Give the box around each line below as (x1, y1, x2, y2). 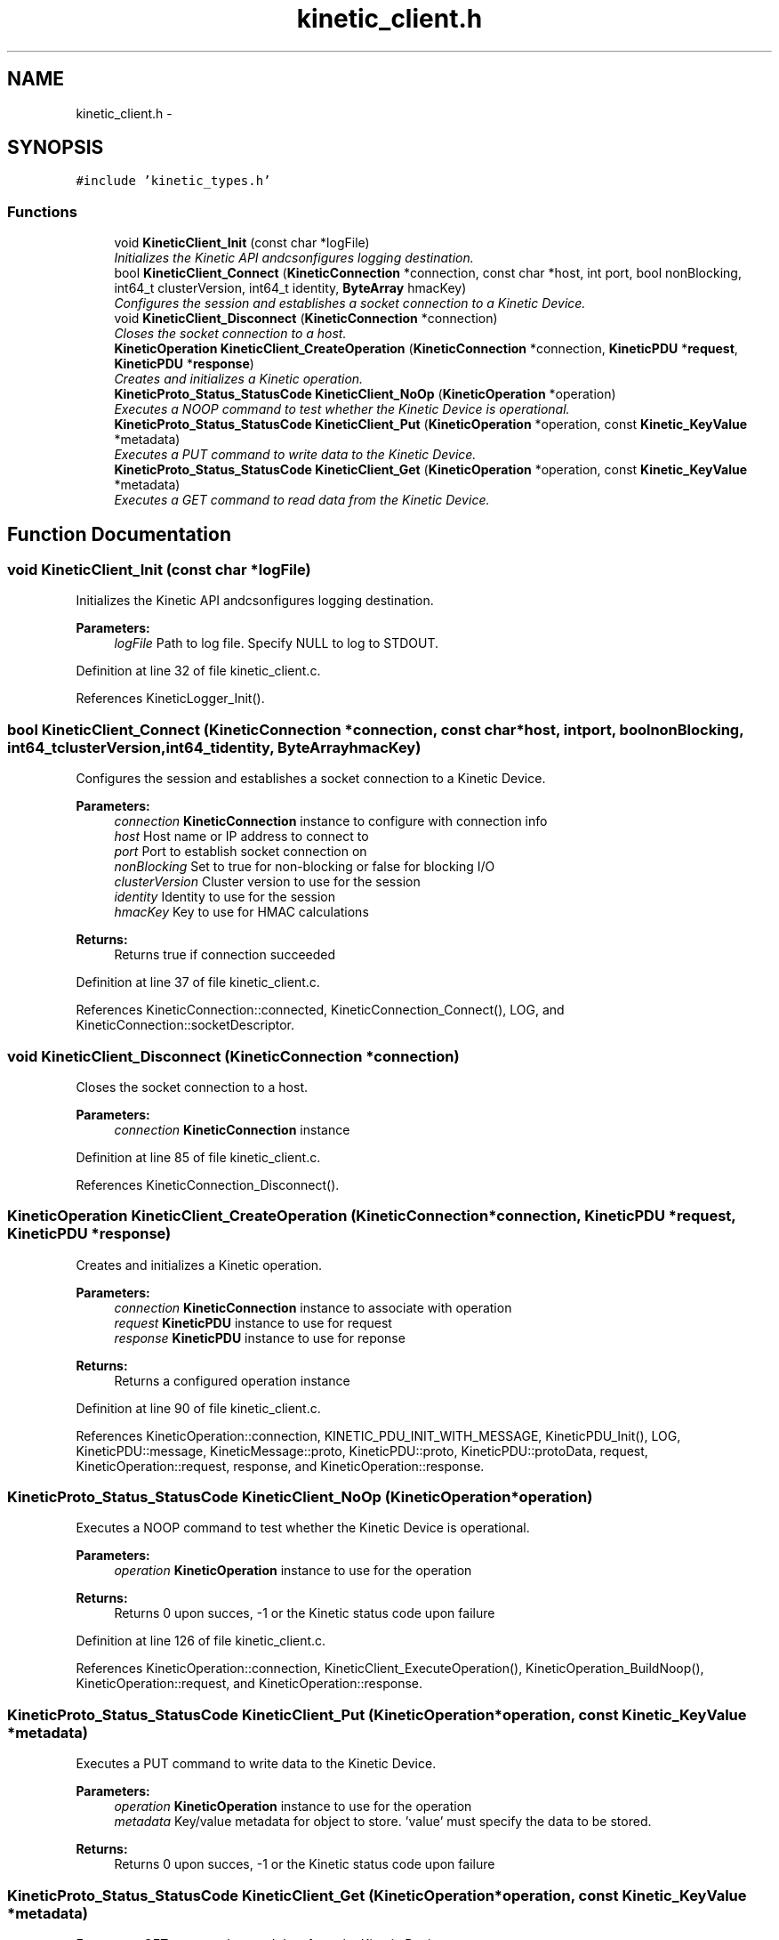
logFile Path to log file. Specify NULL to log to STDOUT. (114, 635, 439, 651)
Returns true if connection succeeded (114, 947, 336, 963)
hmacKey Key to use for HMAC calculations (114, 904, 369, 920)
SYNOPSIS (7, 136, 104, 159)
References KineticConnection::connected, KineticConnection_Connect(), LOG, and (76, 1002, 565, 1018)
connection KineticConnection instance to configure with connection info (114, 813, 548, 829)
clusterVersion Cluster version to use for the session (114, 874, 421, 890)
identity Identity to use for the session (114, 889, 336, 905)
